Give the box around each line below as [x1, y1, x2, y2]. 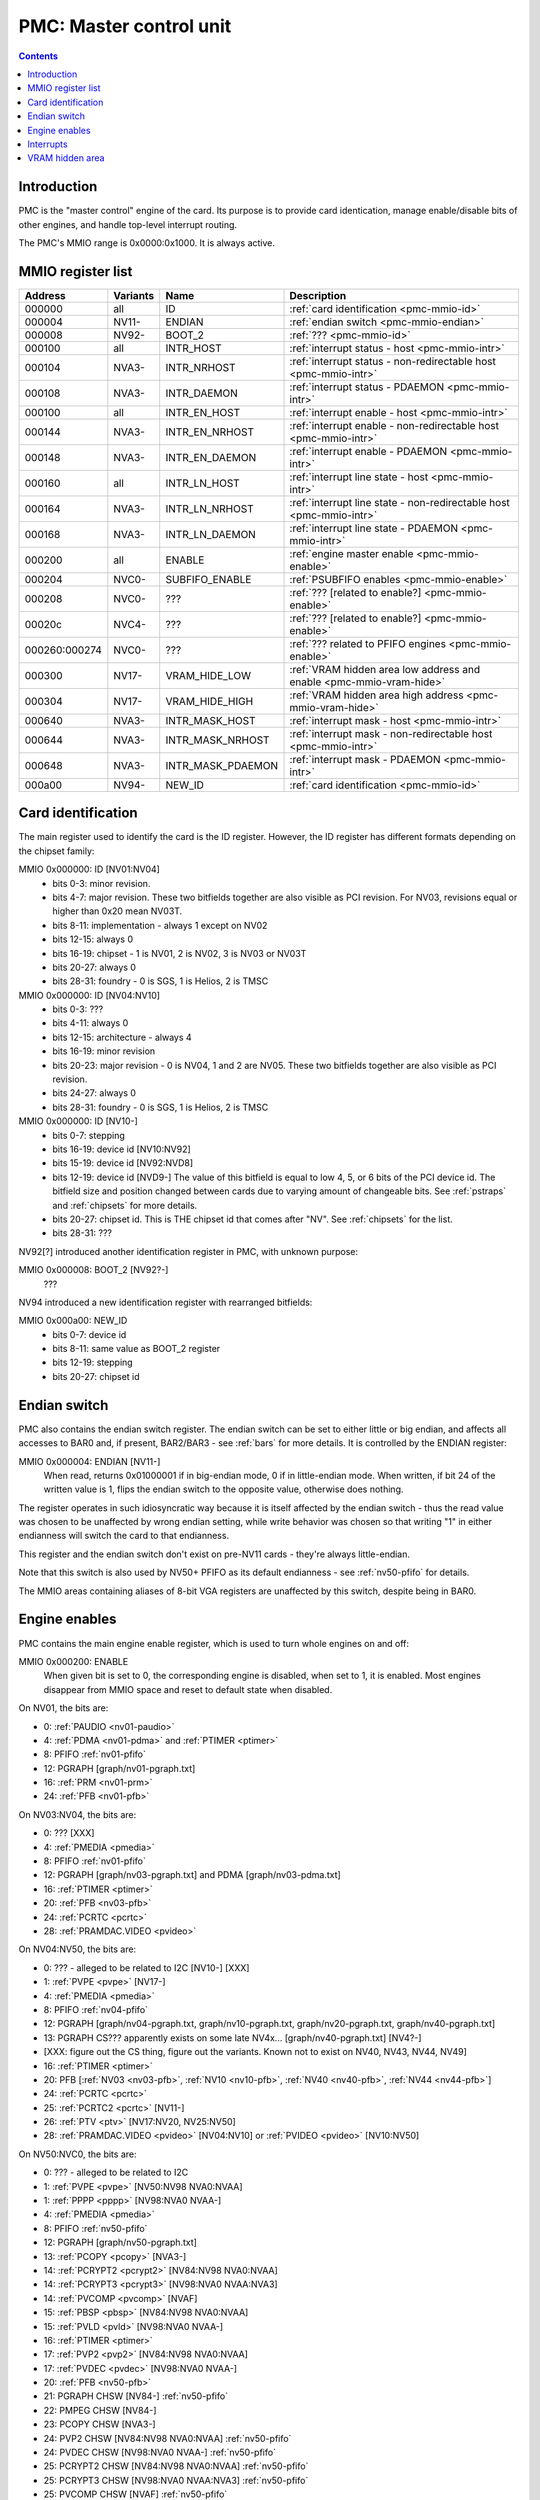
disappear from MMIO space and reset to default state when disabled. [43, 1683, 333, 1695]
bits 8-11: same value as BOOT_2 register [52, 1343, 221, 1355]
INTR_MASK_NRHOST [165, 733, 270, 747]
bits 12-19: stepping [52, 1356, 134, 1369]
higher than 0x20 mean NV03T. [52, 905, 183, 917]
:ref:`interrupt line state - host [289, 470, 429, 484]
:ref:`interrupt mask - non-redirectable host [289, 726, 493, 740]
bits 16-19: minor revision [52, 1045, 156, 1057]
